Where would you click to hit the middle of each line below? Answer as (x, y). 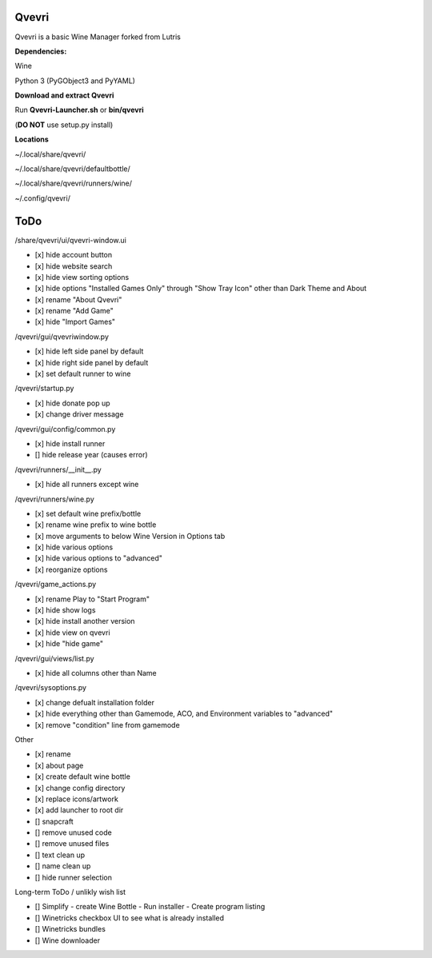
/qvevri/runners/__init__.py (58, 469)
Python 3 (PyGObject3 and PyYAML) (75, 81)
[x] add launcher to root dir (79, 810)
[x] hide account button (73, 255)
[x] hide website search (74, 266)
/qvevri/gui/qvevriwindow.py (62, 337)
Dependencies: (41, 51)
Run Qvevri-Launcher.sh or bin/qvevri (79, 110)
